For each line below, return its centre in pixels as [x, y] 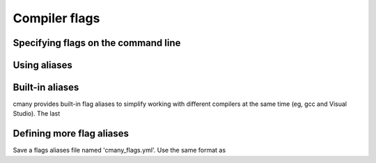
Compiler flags [56, 18]
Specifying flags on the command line [97, 43]
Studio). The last [37, 114]
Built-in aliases [46, 87]
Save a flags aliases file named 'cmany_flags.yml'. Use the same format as [119, 150]
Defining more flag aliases [71, 133]
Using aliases [42, 65]
